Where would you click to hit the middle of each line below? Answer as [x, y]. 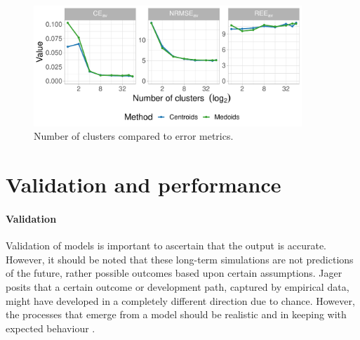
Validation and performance [144, 184]
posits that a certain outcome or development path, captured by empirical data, [178, 286]
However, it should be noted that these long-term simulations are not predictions [180, 259]
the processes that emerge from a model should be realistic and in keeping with [176, 314]
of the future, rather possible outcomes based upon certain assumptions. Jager [174, 273]
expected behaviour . [51, 328]
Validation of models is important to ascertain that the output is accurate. [166, 246]
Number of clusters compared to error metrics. [134, 136]
